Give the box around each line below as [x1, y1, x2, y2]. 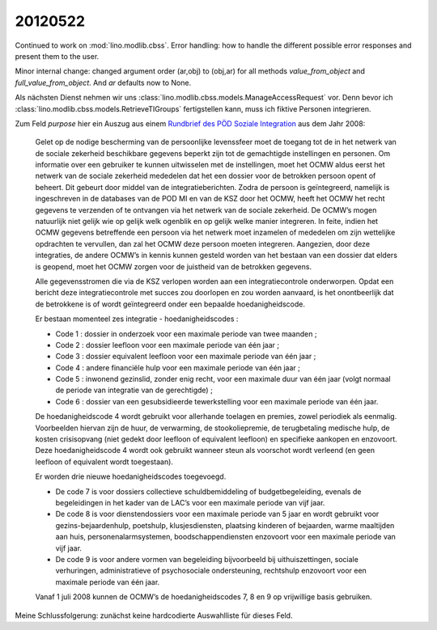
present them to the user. [15, 51, 100, 61]
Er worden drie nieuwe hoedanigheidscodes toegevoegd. [35, 471, 227, 481]
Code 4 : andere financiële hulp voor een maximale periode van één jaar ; [55, 362, 301, 372]
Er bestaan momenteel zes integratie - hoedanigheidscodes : [35, 314, 239, 323]
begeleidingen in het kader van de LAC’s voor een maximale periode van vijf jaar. [55, 498, 325, 507]
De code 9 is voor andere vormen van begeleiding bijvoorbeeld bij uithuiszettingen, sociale [55, 554, 359, 564]
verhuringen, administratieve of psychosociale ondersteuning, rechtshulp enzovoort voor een [55, 566, 367, 576]
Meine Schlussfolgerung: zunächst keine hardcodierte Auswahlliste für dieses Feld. [15, 611, 293, 620]
